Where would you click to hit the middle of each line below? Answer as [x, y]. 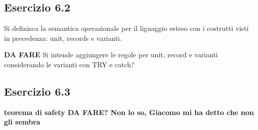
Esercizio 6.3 [37, 91]
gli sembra [22, 122]
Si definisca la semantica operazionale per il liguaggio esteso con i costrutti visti [126, 28]
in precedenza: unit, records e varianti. [63, 38]
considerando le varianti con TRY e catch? [69, 64]
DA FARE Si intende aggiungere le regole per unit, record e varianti [111, 55]
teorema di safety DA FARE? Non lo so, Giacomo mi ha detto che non [129, 112]
